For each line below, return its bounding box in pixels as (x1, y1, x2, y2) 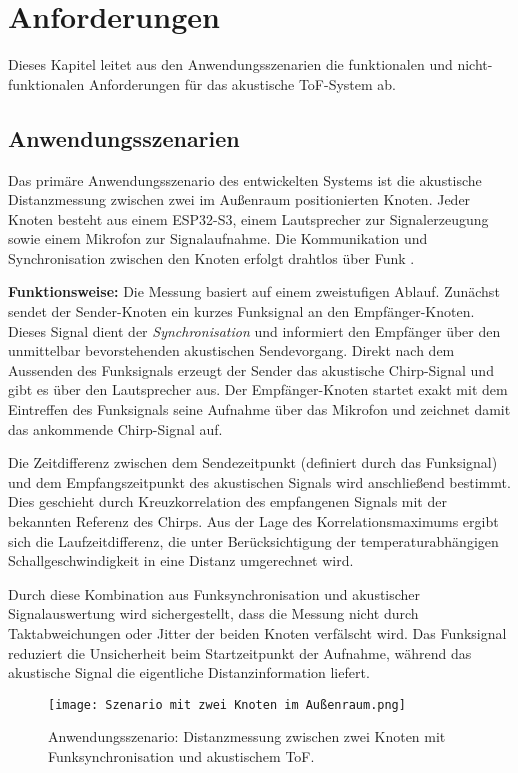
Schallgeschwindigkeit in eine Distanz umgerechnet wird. (8, 550, 354, 571)
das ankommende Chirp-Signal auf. (8, 418, 223, 439)
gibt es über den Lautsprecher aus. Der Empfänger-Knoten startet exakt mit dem (8, 379, 508, 400)
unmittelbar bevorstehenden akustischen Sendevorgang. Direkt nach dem (8, 340, 455, 361)
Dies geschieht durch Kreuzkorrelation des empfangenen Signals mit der (8, 491, 447, 512)
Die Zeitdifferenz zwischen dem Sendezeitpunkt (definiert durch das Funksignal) (8, 452, 498, 473)
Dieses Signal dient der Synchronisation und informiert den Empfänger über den (8, 320, 501, 341)
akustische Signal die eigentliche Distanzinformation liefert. (8, 662, 370, 683)
